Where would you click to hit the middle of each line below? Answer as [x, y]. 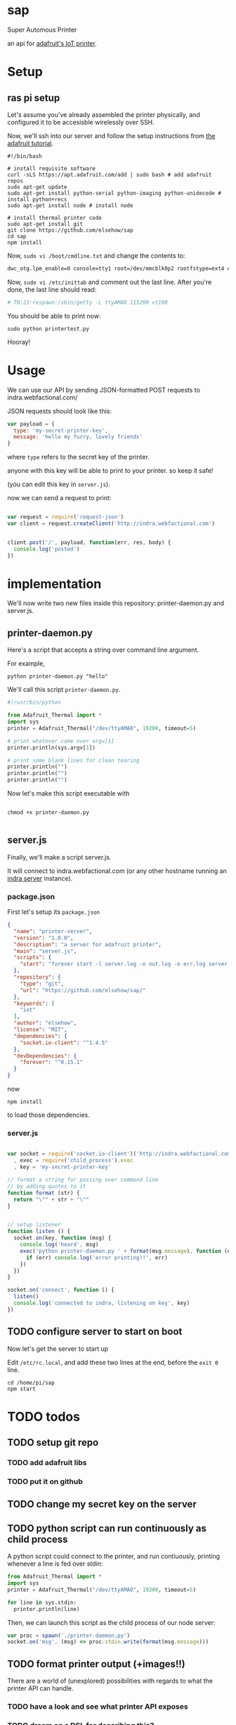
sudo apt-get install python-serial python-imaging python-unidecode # [114, 193]
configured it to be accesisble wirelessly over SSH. [81, 122]
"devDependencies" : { [45, 1056]
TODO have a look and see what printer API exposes [98, 1707]
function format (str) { [44, 1193]
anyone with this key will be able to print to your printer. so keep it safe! [110, 471]
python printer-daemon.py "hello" [58, 676]
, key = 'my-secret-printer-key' [63, 1167]
